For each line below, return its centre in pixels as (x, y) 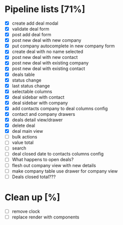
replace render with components (45, 217)
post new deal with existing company (50, 63)
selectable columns (32, 91)
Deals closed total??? (34, 177)
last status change (31, 86)
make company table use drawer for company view (65, 171)
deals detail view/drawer (37, 120)
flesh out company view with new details (54, 165)
